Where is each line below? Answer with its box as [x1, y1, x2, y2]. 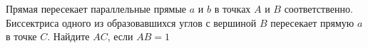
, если [107, 29, 133, 44]
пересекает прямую [270, 15, 354, 30]
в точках [214, 1, 251, 16]
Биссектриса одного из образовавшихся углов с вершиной [6, 15, 257, 30]
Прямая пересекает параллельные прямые [6, 1, 187, 16]
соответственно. [284, 1, 353, 16]
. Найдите [47, 29, 90, 44]
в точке [6, 29, 37, 44]
